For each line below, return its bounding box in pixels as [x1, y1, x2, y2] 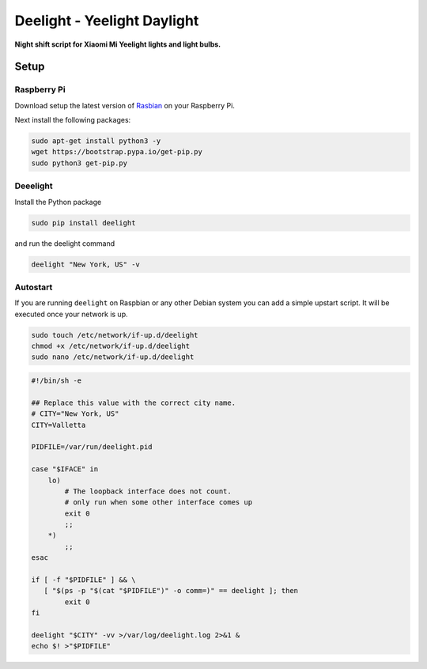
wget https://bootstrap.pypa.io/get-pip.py [31, 147, 203, 157]
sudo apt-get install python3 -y [31, 137, 161, 146]
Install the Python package [14, 197, 102, 206]
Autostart [14, 282, 53, 293]
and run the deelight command [14, 238, 115, 248]
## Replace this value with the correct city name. [31, 398, 236, 407]
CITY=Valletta [31, 420, 86, 429]
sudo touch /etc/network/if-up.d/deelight [31, 331, 198, 339]
